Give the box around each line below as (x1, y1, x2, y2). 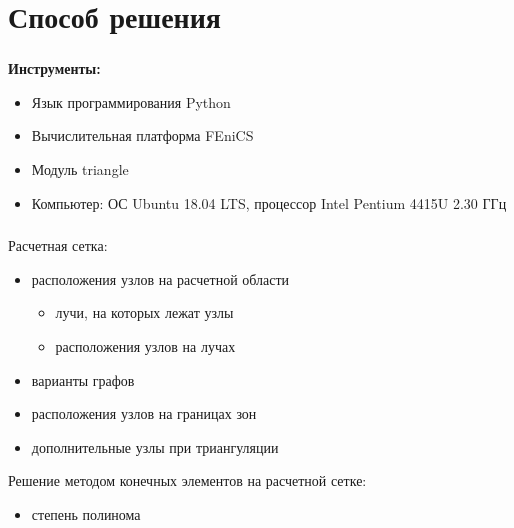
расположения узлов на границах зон (31, 403, 257, 424)
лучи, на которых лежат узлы (55, 302, 234, 323)
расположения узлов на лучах (55, 335, 236, 356)
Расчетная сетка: (8, 235, 108, 256)
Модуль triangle (31, 159, 129, 180)
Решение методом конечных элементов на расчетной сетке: (8, 470, 367, 491)
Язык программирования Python (31, 91, 231, 112)
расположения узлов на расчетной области (31, 268, 290, 289)
